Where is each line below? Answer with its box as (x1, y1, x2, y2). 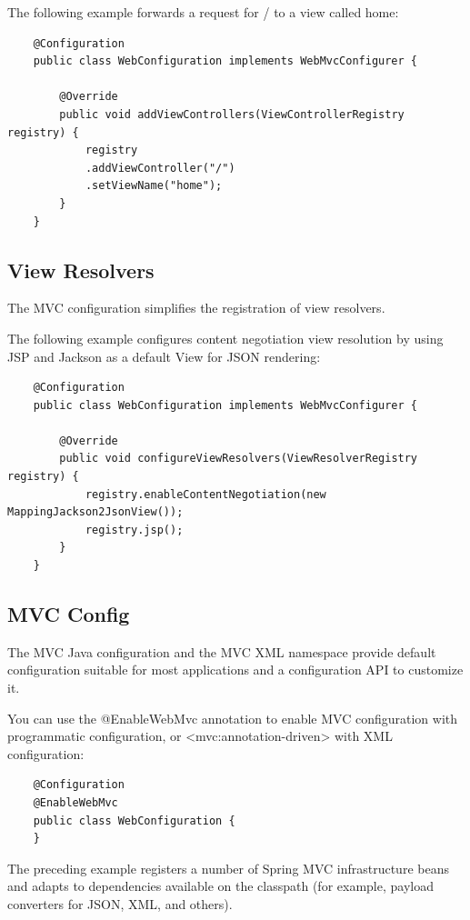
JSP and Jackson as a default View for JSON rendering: (7, 346, 321, 365)
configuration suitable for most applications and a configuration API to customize (7, 660, 464, 679)
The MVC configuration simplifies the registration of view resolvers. (7, 298, 385, 317)
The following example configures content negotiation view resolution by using (7, 328, 444, 347)
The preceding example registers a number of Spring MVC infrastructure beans (7, 858, 449, 877)
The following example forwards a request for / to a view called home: (7, 3, 399, 21)
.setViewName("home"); (85, 179, 223, 193)
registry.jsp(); (85, 523, 184, 536)
